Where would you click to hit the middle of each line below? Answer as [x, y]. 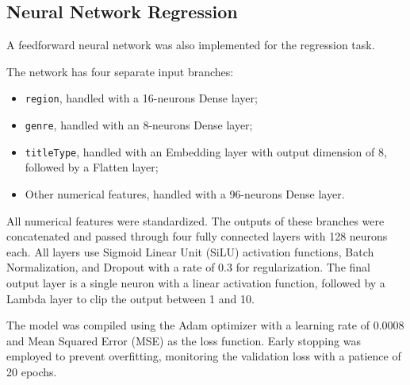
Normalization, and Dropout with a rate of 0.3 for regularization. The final [188, 267]
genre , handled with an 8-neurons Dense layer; [139, 125]
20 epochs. [32, 371]
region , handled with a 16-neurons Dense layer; [141, 98]
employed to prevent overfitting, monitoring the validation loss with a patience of [204, 356]
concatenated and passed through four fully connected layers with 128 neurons [197, 236]
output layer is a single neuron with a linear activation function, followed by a [196, 282]
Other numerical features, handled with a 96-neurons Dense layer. [185, 193]
